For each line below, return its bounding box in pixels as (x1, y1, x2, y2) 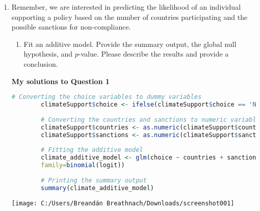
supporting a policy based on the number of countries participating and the (11, 11, 248, 22)
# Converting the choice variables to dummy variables (11, 93, 202, 101)
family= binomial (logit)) (41, 162, 125, 169)
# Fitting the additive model (41, 146, 143, 154)
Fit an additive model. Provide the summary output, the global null (23, 38, 237, 49)
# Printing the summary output (41, 176, 147, 184)
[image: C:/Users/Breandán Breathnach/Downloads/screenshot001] (11, 199, 235, 207)
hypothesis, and (23, 48, 73, 59)
